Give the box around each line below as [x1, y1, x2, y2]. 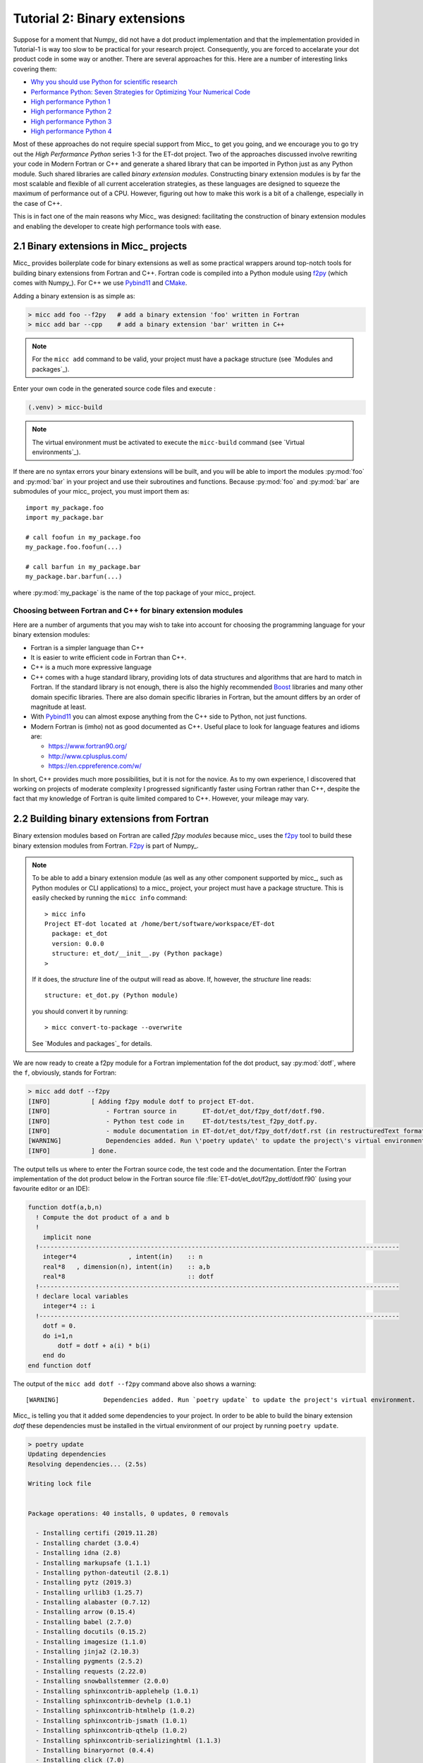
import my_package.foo [25, 504, 104, 511]
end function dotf [27, 1361, 92, 1369]
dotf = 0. [42, 1322, 77, 1330]
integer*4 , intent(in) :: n [42, 1252, 203, 1261]
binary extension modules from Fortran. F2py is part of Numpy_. [13, 841, 199, 850]
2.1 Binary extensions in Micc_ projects [13, 240, 188, 252]
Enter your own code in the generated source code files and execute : [13, 384, 216, 393]
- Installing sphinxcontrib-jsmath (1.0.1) [35, 1716, 188, 1724]
